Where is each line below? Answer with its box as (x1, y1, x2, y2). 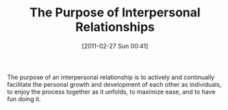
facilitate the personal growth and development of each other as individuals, (7, 80, 222, 88)
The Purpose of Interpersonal (29, 5, 201, 20)
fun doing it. (7, 94, 41, 103)
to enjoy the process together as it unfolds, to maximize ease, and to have (7, 87, 216, 96)
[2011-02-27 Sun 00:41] (81, 42, 149, 50)
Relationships (75, 19, 155, 35)
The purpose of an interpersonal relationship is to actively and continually (7, 73, 215, 81)
